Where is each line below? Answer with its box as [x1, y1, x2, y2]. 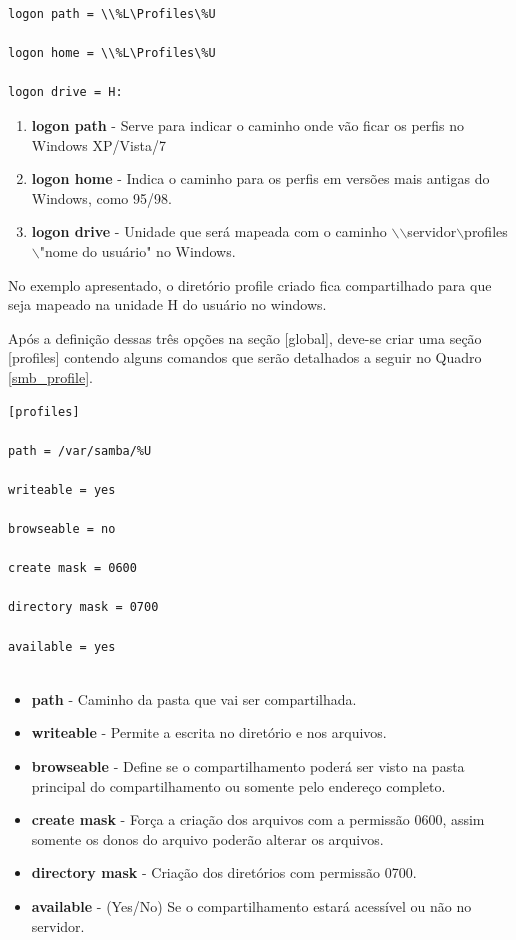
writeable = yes [8, 482, 116, 497]
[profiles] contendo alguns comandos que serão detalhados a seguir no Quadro [8, 347, 482, 368]
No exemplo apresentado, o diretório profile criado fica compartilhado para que [8, 274, 492, 295]
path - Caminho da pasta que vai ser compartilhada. [31, 688, 357, 709]
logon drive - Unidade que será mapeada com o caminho [31, 221, 387, 242]
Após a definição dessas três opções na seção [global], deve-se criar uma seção [8, 327, 482, 348]
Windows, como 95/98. [31, 187, 172, 208]
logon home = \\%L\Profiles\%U [8, 46, 216, 61]
